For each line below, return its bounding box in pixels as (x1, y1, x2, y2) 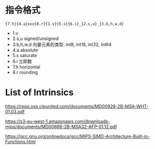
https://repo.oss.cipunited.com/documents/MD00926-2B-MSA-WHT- (5, 103, 149, 109)
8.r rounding (12, 69, 38, 75)
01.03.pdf (5, 108, 25, 114)
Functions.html (5, 138, 36, 144)
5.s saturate (12, 52, 37, 58)
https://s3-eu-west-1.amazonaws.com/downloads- (5, 118, 110, 124)
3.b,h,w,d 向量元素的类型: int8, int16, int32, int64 (12, 41, 112, 47)
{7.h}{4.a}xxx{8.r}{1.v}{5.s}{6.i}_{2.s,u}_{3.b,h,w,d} (5, 21, 124, 26)
